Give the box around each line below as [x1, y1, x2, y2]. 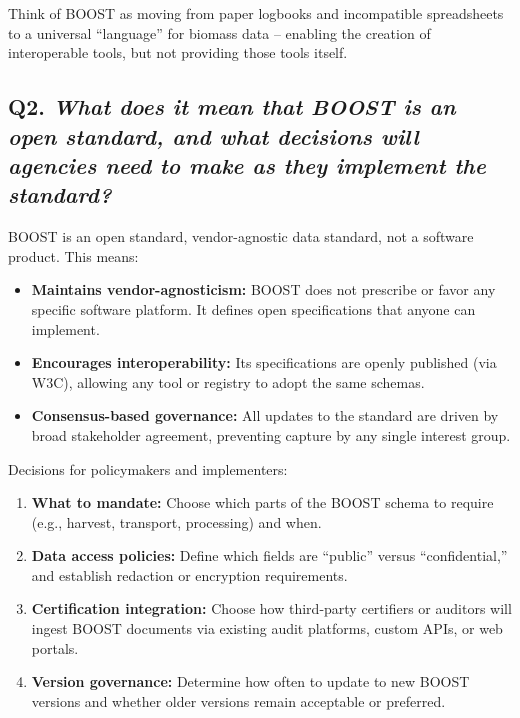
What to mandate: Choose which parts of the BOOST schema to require [31, 492, 494, 513]
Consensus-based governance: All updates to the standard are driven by [31, 405, 499, 426]
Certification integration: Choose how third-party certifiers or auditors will [31, 598, 512, 619]
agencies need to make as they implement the [8, 149, 486, 180]
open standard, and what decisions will [8, 120, 419, 151]
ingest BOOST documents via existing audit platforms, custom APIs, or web [31, 618, 503, 639]
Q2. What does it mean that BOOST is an [8, 91, 456, 122]
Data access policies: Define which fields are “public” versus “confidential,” [31, 545, 508, 566]
